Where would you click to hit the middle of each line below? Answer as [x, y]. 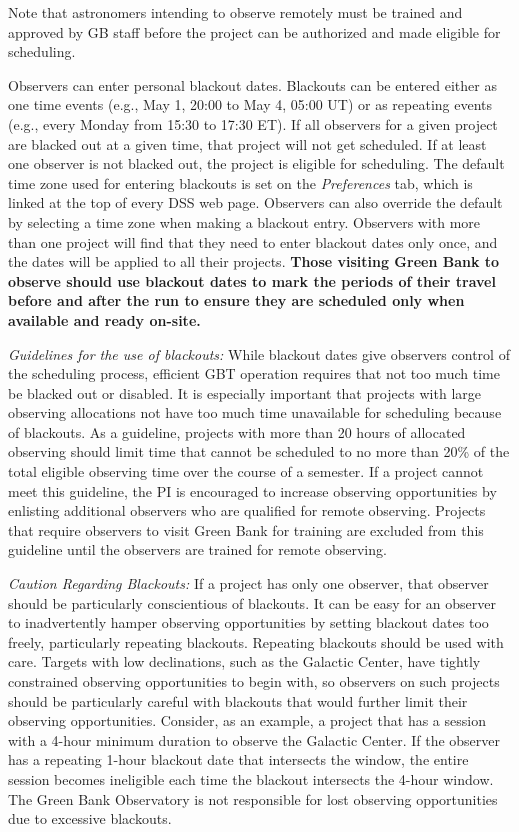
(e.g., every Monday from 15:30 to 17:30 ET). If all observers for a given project [253, 123]
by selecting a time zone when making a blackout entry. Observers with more [244, 221]
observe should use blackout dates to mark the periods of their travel [252, 280]
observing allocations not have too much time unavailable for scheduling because [255, 412]
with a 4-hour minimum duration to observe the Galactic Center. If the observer [254, 739]
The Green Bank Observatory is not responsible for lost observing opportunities [253, 798]
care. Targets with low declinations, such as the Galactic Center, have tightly [244, 661]
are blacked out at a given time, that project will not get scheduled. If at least [247, 143]
